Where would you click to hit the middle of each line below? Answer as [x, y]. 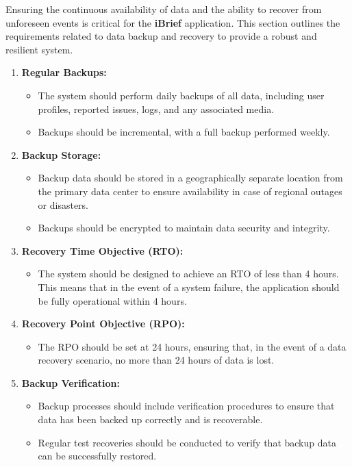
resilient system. [39, 49]
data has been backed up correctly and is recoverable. [150, 419]
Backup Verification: [71, 382]
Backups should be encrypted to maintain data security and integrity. [184, 228]
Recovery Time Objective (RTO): [102, 250]
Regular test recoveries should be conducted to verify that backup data [187, 442]
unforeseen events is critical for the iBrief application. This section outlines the [173, 22]
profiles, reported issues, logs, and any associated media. [156, 109]
